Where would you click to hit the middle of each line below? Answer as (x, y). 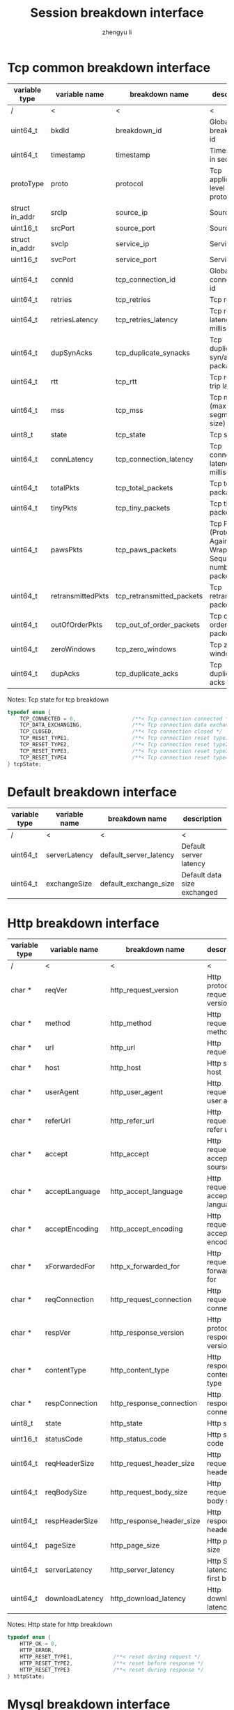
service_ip (133, 243)
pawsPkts (67, 550)
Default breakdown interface (92, 792)
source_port (135, 228)
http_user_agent (137, 1092)
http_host (126, 1068)
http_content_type (140, 1370)
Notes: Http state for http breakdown (60, 1625)
